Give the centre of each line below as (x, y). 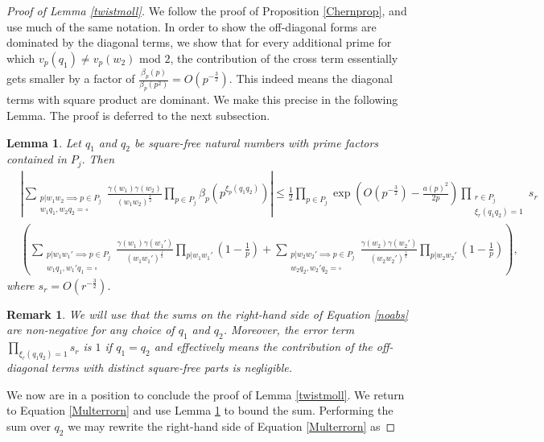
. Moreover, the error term (289, 330)
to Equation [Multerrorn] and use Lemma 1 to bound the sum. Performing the (200, 410)
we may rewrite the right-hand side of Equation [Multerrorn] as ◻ (232, 425)
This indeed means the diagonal (314, 78)
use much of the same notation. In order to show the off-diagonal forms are (192, 26)
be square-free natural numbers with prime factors (256, 142)
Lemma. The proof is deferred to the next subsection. (138, 115)
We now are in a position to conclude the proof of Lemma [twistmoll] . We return (206, 394)
